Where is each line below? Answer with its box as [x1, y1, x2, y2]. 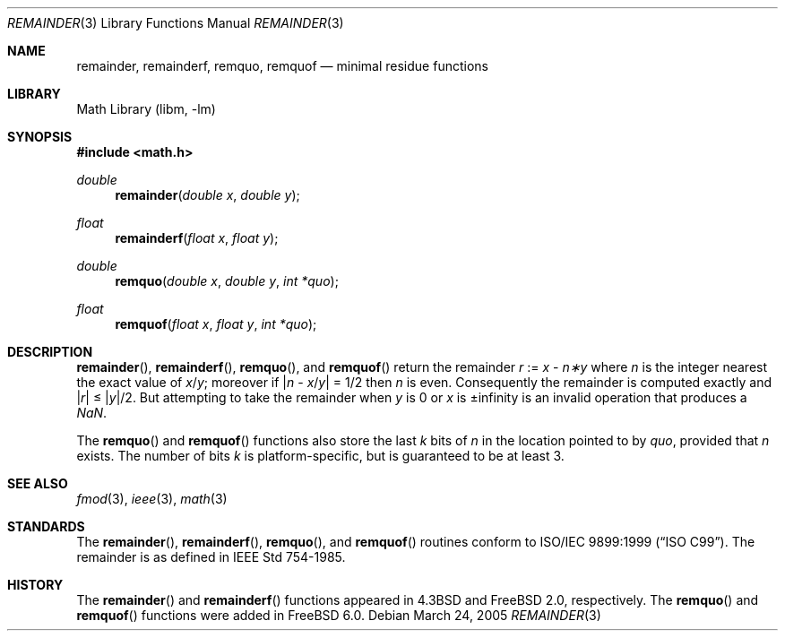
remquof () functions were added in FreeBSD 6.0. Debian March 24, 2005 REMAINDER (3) [76, 608, 601, 623]
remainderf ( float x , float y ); [115, 230, 279, 246]
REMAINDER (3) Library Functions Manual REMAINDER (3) [7, 15, 344, 30]
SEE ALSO [7, 476, 68, 491]
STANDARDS [7, 519, 85, 534]
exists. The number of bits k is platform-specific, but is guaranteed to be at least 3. [76, 448, 565, 463]
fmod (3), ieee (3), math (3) [76, 491, 228, 506]
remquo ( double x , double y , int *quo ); [115, 273, 339, 289]
